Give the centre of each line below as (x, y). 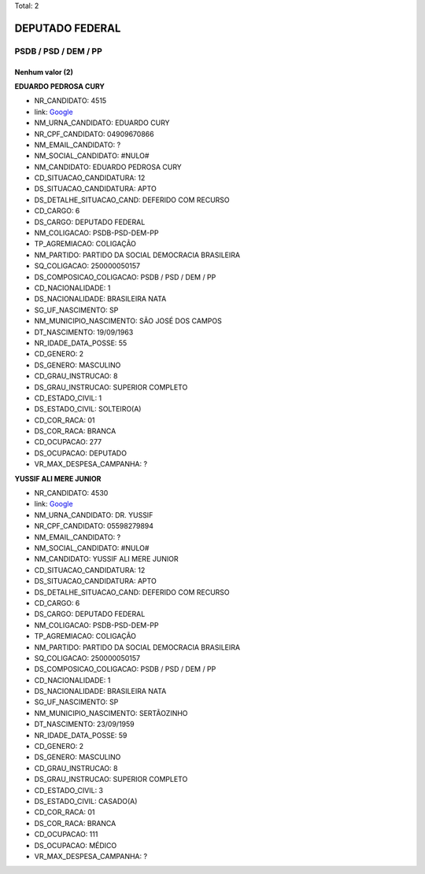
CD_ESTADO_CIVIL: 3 (69, 790)
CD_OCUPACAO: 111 (66, 835)
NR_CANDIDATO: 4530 (71, 493)
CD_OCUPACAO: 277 (68, 442)
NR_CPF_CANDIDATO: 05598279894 (94, 526)
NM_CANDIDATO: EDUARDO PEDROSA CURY (108, 167)
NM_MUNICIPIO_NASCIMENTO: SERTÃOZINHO (111, 713)
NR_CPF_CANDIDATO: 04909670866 (94, 134)
